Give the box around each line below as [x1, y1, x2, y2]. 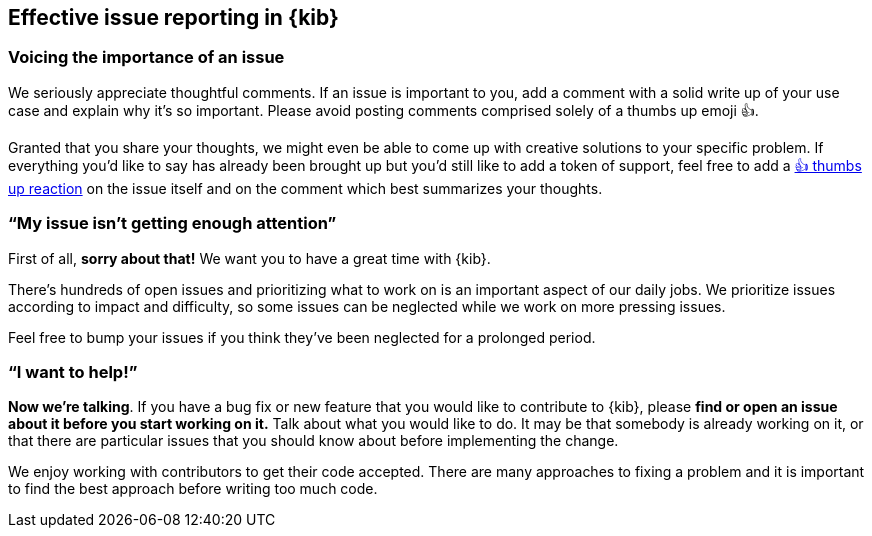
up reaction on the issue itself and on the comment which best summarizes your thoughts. [8, 179, 603, 197]
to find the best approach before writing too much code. [8, 480, 378, 498]
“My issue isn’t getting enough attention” [8, 213, 337, 234]
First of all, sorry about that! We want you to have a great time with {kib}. [8, 249, 491, 267]
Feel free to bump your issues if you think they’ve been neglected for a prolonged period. [8, 328, 596, 346]
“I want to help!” [8, 361, 138, 382]
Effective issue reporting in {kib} [8, 5, 339, 30]
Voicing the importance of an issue [8, 47, 285, 68]
